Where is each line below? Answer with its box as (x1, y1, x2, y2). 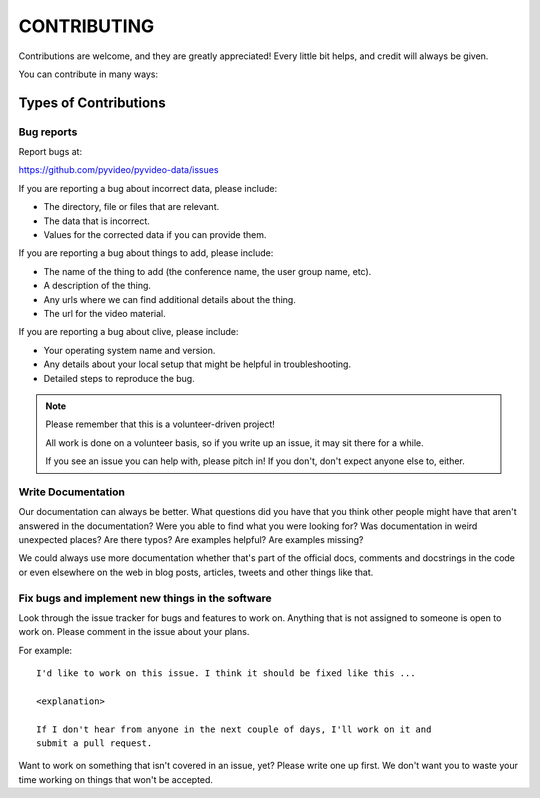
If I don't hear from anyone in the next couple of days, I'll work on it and (36, 723, 432, 735)
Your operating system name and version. (43, 344, 216, 356)
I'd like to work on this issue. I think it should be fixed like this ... (36, 668, 416, 679)
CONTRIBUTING (18, 15, 155, 37)
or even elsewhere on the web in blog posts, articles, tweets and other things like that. (18, 566, 374, 578)
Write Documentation (18, 485, 125, 499)
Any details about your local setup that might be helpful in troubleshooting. (43, 358, 352, 370)
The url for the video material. (43, 308, 166, 319)
